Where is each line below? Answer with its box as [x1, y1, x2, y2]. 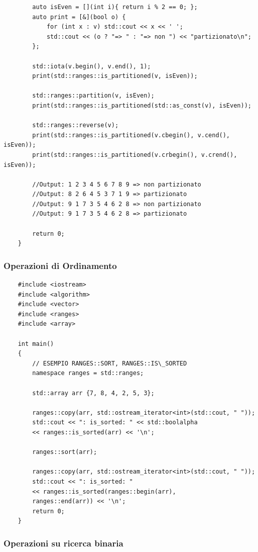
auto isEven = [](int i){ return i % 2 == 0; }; [32, 4, 198, 11]
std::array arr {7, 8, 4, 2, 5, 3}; [32, 389, 155, 397]
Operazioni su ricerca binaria [4, 536, 123, 549]
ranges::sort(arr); [32, 448, 97, 456]
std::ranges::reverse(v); [32, 122, 119, 129]
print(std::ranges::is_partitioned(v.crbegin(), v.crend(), [32, 151, 237, 158]
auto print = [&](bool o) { [32, 13, 126, 21]
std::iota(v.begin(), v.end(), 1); [32, 62, 151, 70]
